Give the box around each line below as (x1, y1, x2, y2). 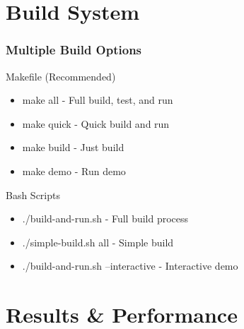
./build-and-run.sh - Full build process (22, 211, 189, 226)
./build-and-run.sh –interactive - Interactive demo (22, 258, 238, 273)
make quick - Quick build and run (22, 116, 170, 131)
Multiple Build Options (6, 41, 142, 59)
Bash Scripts (6, 187, 60, 202)
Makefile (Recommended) (6, 68, 116, 83)
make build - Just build (22, 140, 124, 155)
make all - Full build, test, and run (22, 92, 173, 107)
